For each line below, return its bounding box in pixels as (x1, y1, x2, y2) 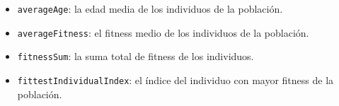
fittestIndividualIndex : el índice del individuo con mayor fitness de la (17, 72, 334, 87)
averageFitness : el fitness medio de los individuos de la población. (17, 25, 309, 40)
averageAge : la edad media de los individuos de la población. (17, 1, 283, 16)
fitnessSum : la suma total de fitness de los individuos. (17, 49, 254, 64)
